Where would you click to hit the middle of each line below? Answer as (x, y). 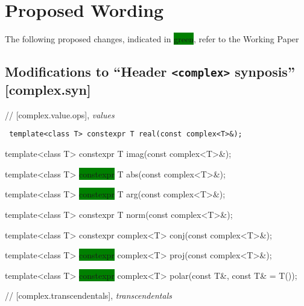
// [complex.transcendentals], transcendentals (88, 295)
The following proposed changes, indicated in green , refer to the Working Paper (152, 39)
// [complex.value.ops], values (60, 114)
